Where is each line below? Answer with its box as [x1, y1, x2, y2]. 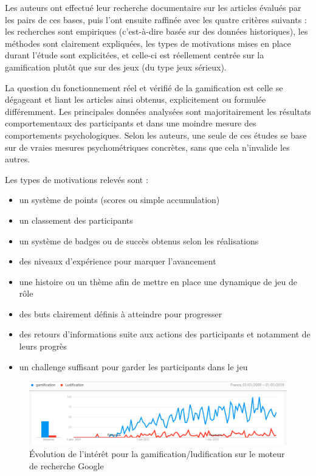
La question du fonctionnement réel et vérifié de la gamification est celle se [5, 81, 283, 94]
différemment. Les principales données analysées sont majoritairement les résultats [5, 105, 311, 117]
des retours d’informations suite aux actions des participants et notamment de [19, 328, 311, 340]
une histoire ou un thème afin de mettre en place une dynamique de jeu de [19, 275, 297, 288]
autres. [5, 153, 30, 165]
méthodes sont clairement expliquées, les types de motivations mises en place [5, 36, 291, 49]
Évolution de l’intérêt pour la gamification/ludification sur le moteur [29, 447, 285, 460]
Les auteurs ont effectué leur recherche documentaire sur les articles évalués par [5, 1, 301, 13]
